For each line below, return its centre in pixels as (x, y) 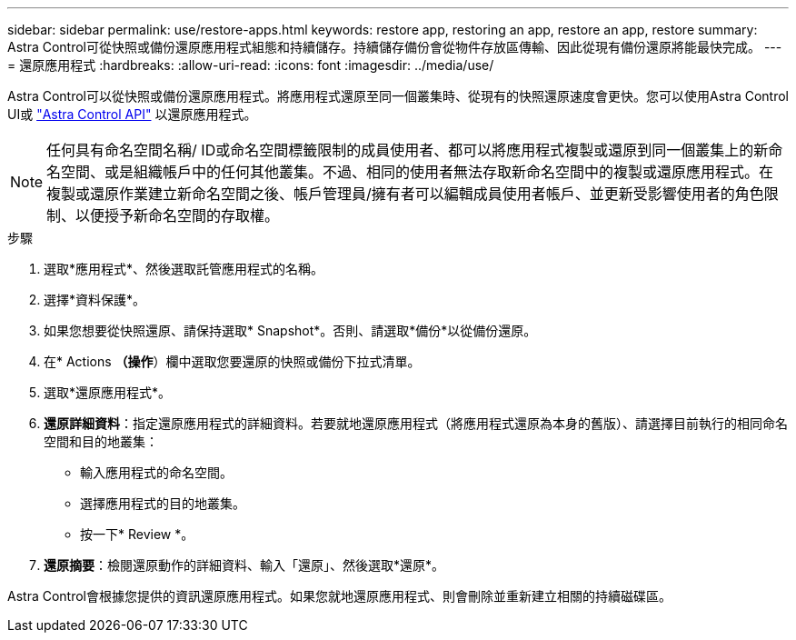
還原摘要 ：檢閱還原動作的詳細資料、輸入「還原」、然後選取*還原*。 (244, 565)
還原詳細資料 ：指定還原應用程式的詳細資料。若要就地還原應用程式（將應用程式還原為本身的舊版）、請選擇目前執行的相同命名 (416, 423)
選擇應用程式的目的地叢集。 (163, 503)
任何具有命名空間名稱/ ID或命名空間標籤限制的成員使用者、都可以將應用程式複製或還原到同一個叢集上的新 (408, 150)
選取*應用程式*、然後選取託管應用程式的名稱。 (184, 269)
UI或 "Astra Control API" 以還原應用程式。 (132, 114)
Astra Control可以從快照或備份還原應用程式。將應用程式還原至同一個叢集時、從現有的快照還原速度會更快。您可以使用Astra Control (398, 96)
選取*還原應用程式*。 (108, 392)
